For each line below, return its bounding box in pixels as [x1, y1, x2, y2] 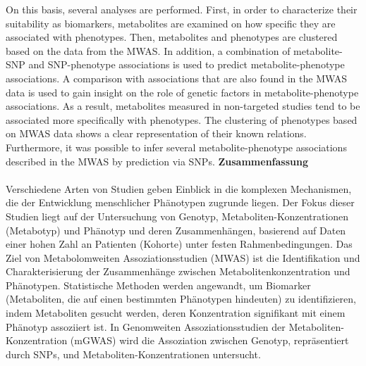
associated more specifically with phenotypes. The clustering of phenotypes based [6, 112, 358, 127]
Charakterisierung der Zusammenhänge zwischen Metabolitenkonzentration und [6, 264, 350, 279]
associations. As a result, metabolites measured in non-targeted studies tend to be [6, 99, 360, 113]
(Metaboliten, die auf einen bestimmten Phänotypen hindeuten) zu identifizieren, [6, 291, 356, 306]
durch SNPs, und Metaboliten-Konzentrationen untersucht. [6, 346, 261, 361]
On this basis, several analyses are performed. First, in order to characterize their [6, 2, 358, 16]
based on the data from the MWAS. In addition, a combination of [6, 43, 291, 58]
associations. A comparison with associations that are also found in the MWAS [6, 70, 348, 85]
